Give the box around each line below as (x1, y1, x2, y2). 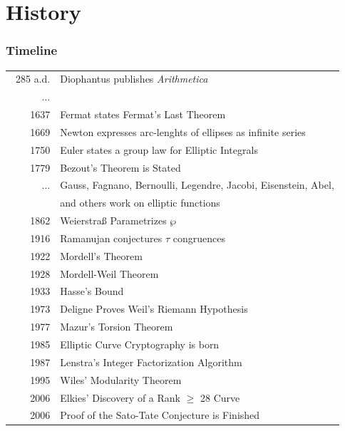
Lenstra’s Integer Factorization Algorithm (60, 354, 242, 369)
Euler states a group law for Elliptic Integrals (60, 142, 258, 157)
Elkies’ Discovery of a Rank (60, 390, 181, 405)
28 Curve (200, 390, 240, 405)
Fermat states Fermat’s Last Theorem (60, 107, 226, 122)
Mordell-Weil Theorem (60, 266, 159, 281)
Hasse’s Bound (60, 284, 124, 298)
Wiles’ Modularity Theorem (60, 372, 182, 387)
